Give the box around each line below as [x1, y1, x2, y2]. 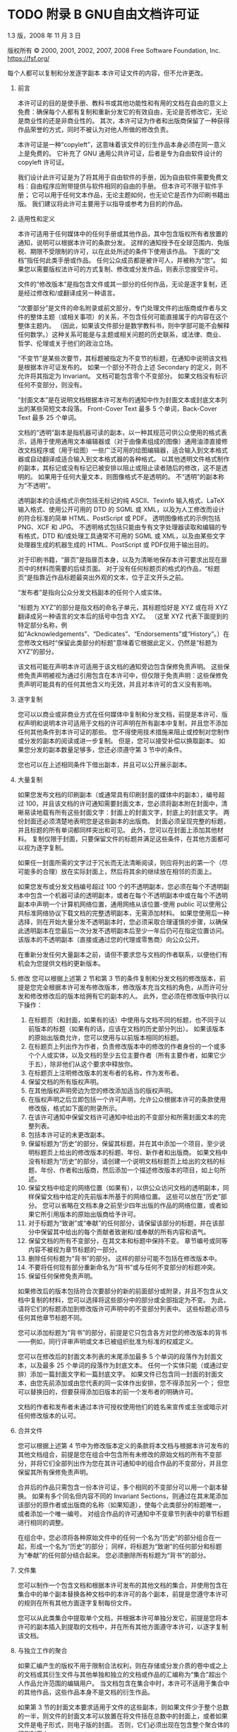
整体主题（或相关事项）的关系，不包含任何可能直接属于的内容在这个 [30, 312, 228, 321]
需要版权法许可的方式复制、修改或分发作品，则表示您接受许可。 [36, 264, 222, 273]
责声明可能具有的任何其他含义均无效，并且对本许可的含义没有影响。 [17, 680, 216, 688]
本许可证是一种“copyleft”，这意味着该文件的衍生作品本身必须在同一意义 [17, 140, 226, 148]
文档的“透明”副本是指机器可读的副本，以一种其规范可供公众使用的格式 [17, 428, 221, 437]
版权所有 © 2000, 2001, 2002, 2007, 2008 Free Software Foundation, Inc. [7, 46, 221, 54]
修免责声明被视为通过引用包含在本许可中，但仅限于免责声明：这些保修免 [17, 671, 228, 679]
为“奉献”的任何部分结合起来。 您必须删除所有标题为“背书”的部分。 [17, 1550, 210, 1559]
